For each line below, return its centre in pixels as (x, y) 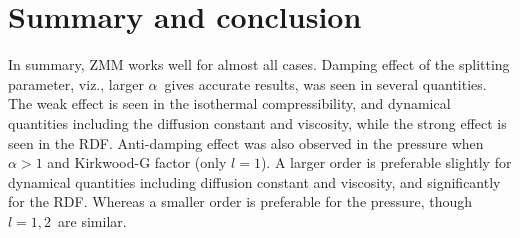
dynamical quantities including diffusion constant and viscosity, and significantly (254, 181)
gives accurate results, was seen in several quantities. (325, 83)
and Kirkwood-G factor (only (137, 162)
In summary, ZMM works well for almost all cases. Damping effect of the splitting (259, 64)
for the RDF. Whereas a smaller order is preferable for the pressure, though (240, 201)
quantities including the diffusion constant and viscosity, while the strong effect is (257, 122)
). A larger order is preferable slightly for (386, 162)
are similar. (92, 220)
